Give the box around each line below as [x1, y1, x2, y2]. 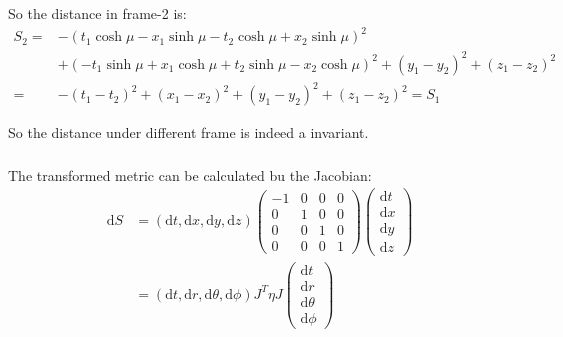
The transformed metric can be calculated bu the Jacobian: [8, 164, 372, 185]
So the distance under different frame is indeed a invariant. [8, 122, 369, 143]
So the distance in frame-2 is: [8, 3, 187, 23]
